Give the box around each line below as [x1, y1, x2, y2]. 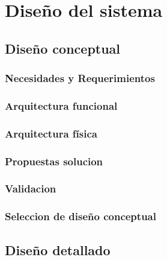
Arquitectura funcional [5, 98, 118, 113]
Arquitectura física [5, 125, 97, 141]
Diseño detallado [5, 240, 111, 259]
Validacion [5, 181, 56, 196]
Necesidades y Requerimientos [5, 71, 155, 86]
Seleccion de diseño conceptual [5, 209, 156, 224]
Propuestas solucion [5, 153, 103, 168]
